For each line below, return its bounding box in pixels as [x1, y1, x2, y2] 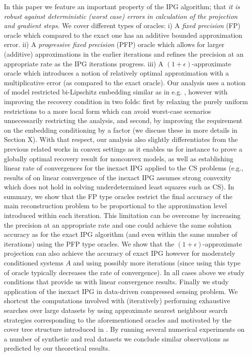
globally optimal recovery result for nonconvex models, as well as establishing [4, 153, 234, 163]
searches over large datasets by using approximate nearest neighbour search [4, 305, 228, 315]
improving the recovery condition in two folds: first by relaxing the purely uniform [4, 96, 248, 106]
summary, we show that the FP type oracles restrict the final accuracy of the [4, 191, 233, 201]
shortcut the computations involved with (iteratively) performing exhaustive [4, 295, 230, 306]
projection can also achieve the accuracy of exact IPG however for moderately [4, 248, 236, 258]
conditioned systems [4, 258, 63, 268]
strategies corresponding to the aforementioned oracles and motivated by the [4, 314, 232, 325]
